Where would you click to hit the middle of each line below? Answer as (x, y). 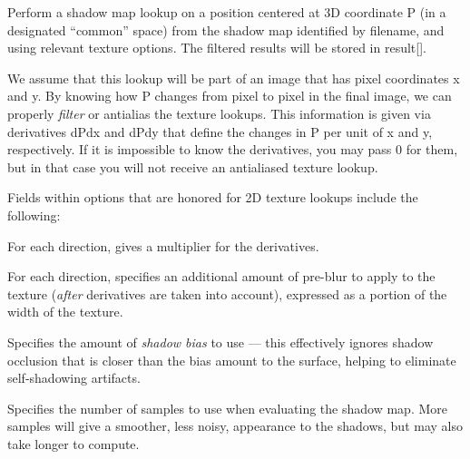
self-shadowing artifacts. (74, 378)
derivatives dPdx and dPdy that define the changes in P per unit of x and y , (220, 131)
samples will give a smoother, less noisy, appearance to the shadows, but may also (235, 426)
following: (34, 215)
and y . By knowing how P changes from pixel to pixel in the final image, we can (230, 96)
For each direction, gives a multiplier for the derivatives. (163, 245)
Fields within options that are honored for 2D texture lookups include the (213, 197)
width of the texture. (65, 312)
